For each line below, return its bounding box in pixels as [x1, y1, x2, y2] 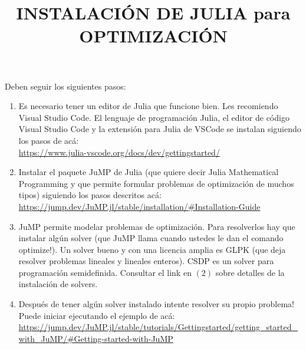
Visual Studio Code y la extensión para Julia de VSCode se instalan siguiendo [18, 123, 301, 135]
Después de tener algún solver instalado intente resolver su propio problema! [18, 298, 294, 310]
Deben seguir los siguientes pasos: [5, 80, 126, 92]
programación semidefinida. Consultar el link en [18, 266, 192, 278]
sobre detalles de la [215, 266, 285, 278]
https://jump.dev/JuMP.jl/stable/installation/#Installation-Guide [18, 200, 261, 212]
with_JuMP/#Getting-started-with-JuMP [18, 332, 173, 344]
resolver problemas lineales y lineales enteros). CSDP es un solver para [18, 255, 274, 267]
